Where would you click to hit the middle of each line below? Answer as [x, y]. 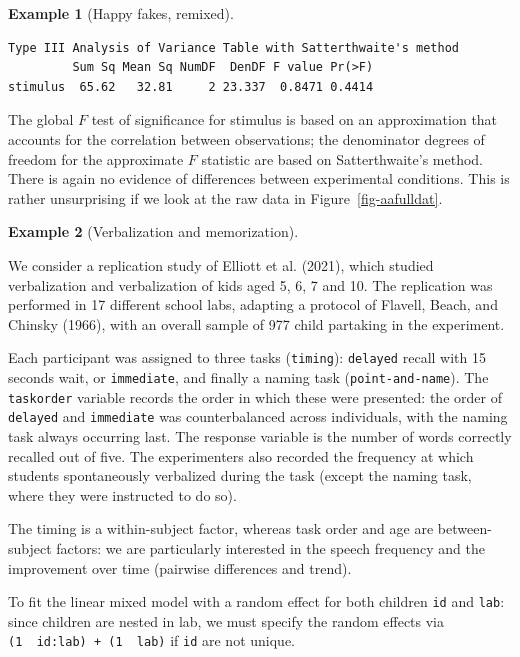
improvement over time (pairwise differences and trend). [180, 567]
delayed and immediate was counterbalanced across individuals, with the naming [258, 416]
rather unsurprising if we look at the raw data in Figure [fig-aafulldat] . [225, 197]
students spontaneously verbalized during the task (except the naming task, [240, 475]
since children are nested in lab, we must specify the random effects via [226, 620]
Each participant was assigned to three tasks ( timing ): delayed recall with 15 [247, 357]
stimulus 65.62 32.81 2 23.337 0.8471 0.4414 [191, 86]
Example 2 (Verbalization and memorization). [153, 231]
